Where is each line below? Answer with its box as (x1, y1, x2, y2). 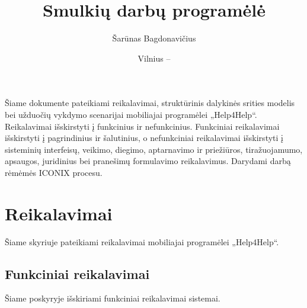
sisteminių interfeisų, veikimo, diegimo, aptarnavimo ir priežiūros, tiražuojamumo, (5, 143, 303, 155)
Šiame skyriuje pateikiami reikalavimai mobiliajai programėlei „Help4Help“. (5, 235, 279, 248)
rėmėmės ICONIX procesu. (5, 166, 103, 178)
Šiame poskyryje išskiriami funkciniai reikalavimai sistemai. (5, 292, 220, 304)
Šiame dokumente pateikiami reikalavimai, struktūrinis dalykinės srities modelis (5, 97, 295, 109)
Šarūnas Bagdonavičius (112, 32, 196, 44)
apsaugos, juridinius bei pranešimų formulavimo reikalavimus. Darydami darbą (5, 155, 291, 167)
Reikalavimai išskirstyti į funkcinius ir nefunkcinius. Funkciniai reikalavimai (5, 120, 280, 132)
